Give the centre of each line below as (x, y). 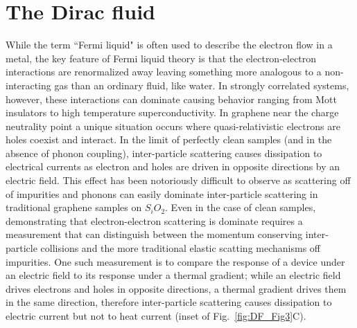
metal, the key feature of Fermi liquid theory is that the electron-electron (161, 58)
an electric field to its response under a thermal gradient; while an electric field (173, 275)
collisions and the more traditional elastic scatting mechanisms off (180, 248)
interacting (28, 85)
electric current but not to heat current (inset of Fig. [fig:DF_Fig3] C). (156, 316)
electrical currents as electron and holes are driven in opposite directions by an (173, 166)
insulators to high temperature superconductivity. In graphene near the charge (172, 112)
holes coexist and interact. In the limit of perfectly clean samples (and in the (169, 139)
